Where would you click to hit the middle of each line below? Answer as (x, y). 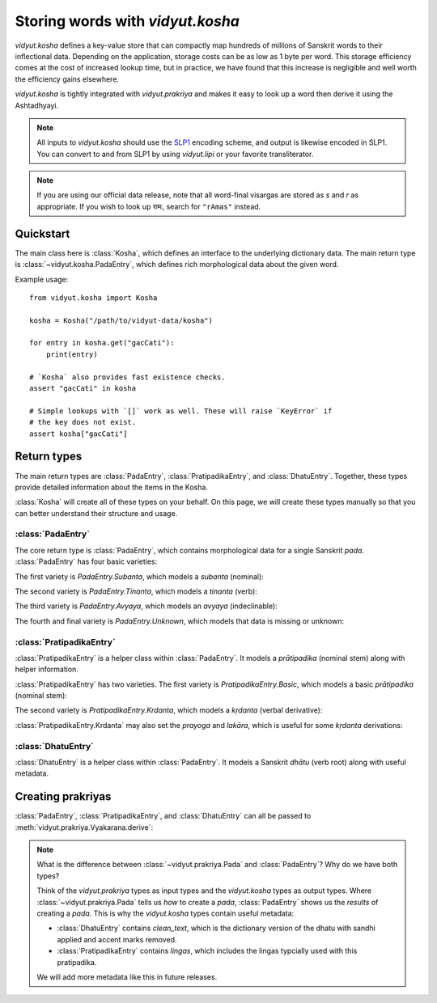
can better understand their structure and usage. (96, 513)
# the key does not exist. (83, 422)
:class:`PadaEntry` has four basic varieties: (86, 561)
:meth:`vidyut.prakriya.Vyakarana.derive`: (84, 827)
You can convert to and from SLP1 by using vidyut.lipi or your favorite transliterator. (175, 154)
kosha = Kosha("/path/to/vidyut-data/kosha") (121, 320)
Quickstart (42, 233)
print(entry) (72, 354)
